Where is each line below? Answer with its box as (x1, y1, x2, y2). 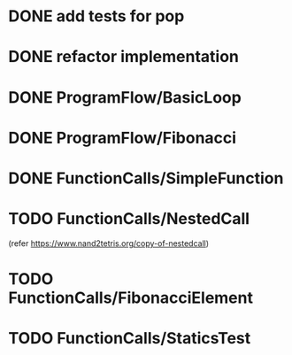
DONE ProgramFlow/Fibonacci (8, 127, 236, 148)
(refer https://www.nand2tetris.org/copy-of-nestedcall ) (8, 237, 210, 249)
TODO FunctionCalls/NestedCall (8, 209, 250, 229)
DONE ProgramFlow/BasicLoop (8, 87, 242, 107)
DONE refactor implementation (8, 47, 240, 67)
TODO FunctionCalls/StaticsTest (8, 328, 251, 349)
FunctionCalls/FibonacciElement (8, 288, 254, 308)
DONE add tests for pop (8, 6, 185, 27)
